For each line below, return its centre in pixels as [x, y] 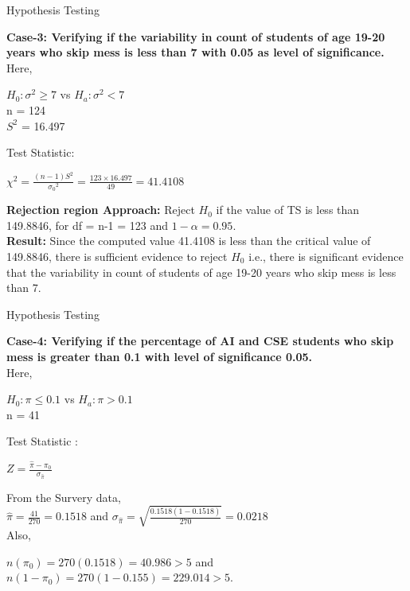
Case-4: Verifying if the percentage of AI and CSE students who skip [200, 341]
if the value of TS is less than [288, 210]
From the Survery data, [64, 497]
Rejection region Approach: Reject [101, 210]
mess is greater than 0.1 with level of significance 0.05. [160, 356]
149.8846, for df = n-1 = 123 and [88, 225]
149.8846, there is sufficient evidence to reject [117, 257]
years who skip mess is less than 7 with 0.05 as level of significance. [195, 52]
